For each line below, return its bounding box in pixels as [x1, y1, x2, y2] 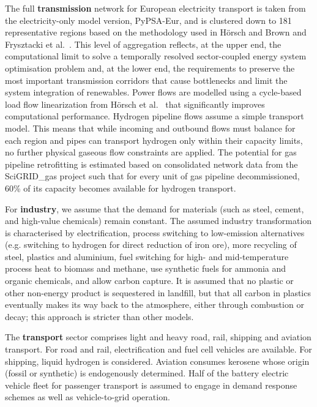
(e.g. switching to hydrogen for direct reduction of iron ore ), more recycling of [5, 238, 297, 251]
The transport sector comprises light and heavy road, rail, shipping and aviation [5, 330, 311, 343]
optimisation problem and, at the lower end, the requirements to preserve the [5, 61, 295, 74]
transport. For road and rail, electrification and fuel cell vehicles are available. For [5, 343, 312, 356]
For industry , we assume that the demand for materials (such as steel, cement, [5, 202, 304, 215]
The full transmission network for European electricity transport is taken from [5, 2, 306, 14]
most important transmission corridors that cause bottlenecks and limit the [5, 73, 288, 86]
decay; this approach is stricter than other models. [5, 310, 194, 323]
